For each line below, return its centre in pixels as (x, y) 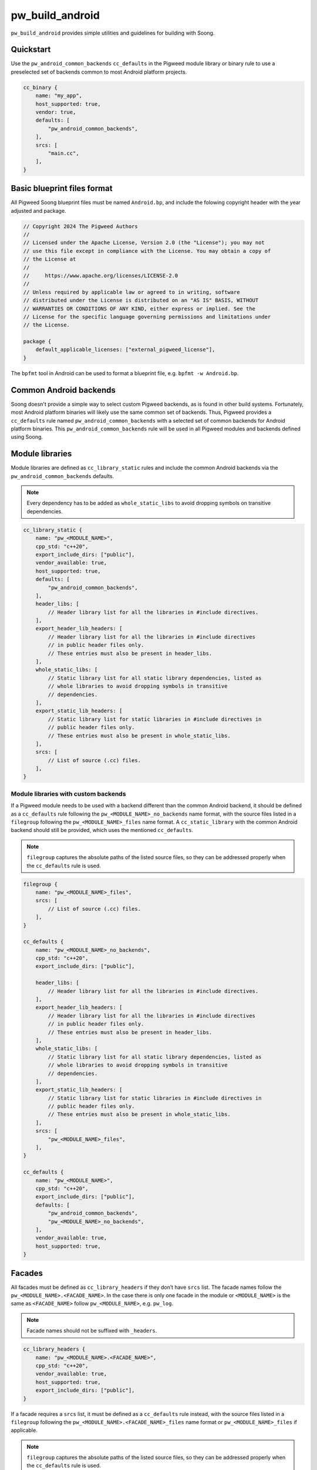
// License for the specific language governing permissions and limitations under (147, 317)
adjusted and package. (39, 211)
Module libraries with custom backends (68, 794)
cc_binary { (41, 87)
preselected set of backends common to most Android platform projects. (99, 72)
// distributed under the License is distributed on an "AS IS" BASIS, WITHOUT (141, 300)
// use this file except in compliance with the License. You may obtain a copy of (147, 251)
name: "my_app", (59, 96)
